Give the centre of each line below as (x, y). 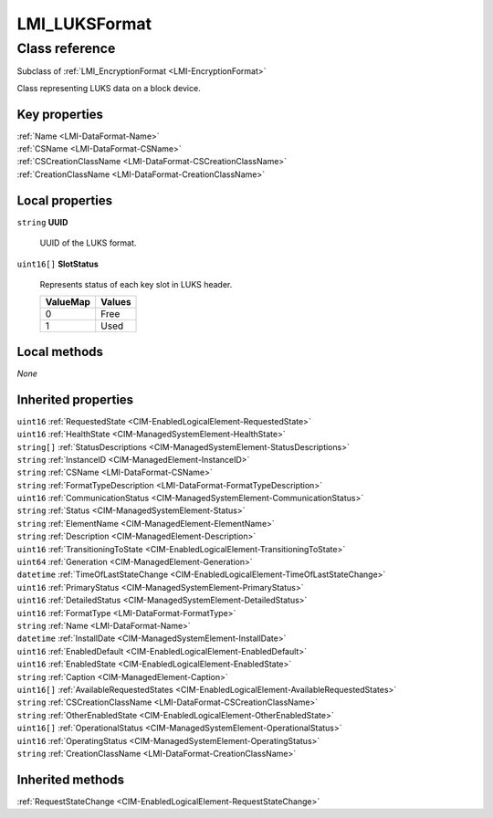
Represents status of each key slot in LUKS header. (136, 284)
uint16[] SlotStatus (58, 264)
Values (116, 302)
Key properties (60, 114)
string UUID (42, 222)
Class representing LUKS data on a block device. (109, 88)
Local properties (65, 200)
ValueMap (68, 302)
